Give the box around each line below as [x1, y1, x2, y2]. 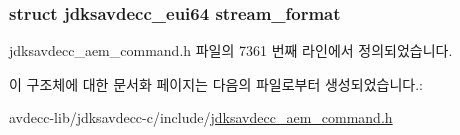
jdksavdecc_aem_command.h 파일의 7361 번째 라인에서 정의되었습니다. [9, 40, 453, 61]
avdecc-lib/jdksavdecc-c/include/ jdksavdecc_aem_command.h [9, 107, 393, 128]
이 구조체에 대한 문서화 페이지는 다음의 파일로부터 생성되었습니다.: [9, 73, 423, 94]
